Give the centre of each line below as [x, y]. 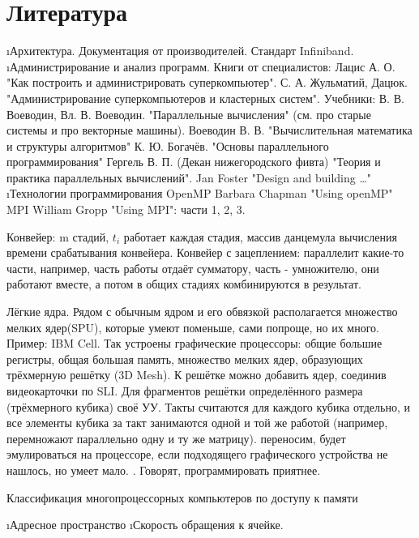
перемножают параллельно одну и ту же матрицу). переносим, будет [176, 438]
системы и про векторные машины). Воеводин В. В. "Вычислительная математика [209, 130]
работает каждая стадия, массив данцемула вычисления [260, 236]
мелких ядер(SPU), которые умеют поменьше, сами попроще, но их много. [193, 327]
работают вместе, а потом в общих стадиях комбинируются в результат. [184, 284]
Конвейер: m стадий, [58, 236]
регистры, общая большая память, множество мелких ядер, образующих [185, 359]
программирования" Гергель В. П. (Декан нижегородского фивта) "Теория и [194, 162]
